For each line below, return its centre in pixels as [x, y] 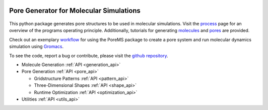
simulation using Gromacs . [36, 46]
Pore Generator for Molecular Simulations [75, 11]
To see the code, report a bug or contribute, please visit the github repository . [89, 55]
